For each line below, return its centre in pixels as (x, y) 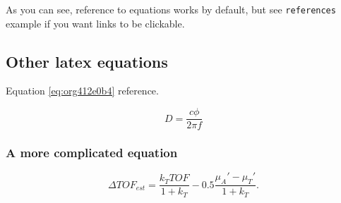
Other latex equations (87, 61)
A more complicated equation (92, 153)
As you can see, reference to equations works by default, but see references (171, 9)
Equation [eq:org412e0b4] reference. (82, 91)
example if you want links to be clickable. (95, 23)
